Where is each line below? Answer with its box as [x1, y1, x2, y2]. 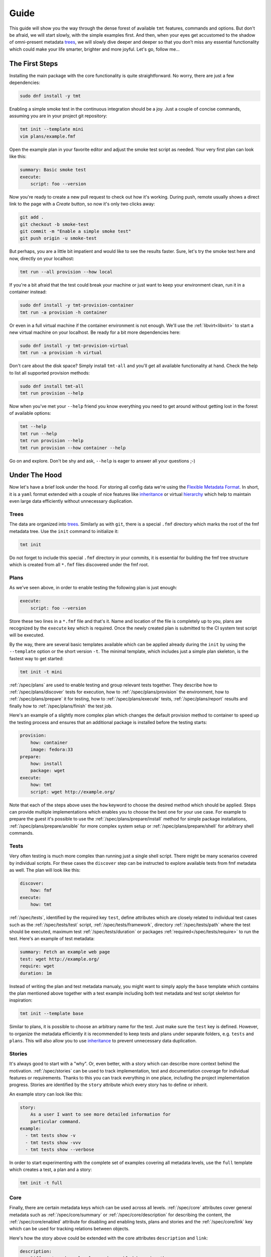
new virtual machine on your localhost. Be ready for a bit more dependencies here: [9, 329, 181, 335]
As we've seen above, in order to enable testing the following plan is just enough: [9, 585, 178, 591]
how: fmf [30, 887, 52, 893]
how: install [30, 761, 63, 767]
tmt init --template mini [20, 126, 84, 132]
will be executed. [9, 632, 45, 638]
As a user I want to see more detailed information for [30, 1112, 171, 1117]
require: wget [20, 963, 55, 969]
